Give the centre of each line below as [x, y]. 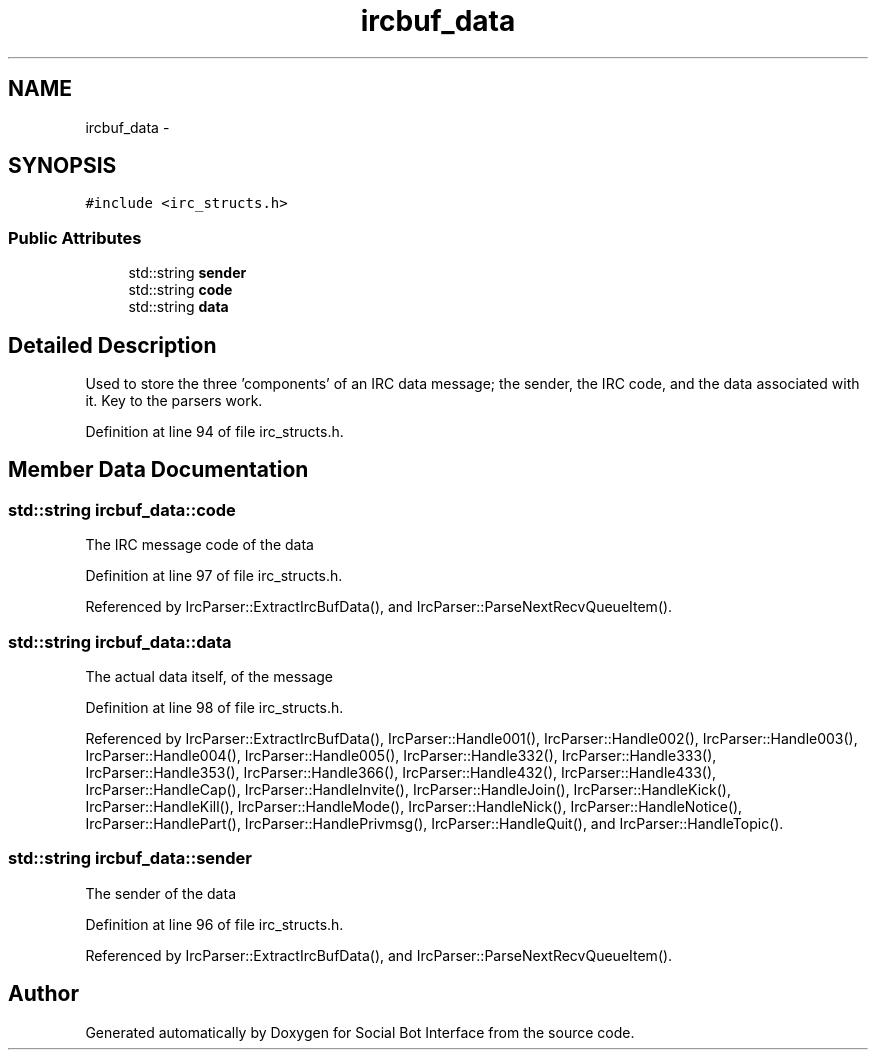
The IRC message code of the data [199, 545]
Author [43, 994]
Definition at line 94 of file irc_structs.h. [214, 432]
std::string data [178, 307]
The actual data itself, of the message [209, 676]
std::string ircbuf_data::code [122, 509]
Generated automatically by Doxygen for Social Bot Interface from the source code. [360, 1032]
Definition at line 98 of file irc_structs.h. [214, 707]
